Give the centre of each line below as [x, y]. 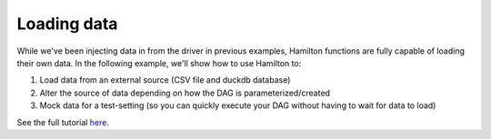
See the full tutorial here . [63, 122]
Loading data [67, 24]
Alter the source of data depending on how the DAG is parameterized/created [185, 93]
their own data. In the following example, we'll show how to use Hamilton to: [159, 63]
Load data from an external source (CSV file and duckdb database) [165, 80]
